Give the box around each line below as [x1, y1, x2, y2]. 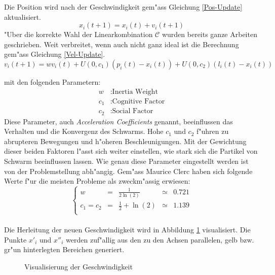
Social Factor [112, 108, 153, 115]
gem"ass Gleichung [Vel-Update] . [4, 49, 105, 59]
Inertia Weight [112, 88, 158, 95]
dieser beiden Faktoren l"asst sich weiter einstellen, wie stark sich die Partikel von [4, 146, 258, 156]
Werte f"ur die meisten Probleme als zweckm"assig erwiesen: [4, 176, 190, 186]
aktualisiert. [4, 11, 41, 22]
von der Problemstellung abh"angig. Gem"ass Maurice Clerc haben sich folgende [4, 165, 253, 176]
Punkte [4, 234, 27, 245]
